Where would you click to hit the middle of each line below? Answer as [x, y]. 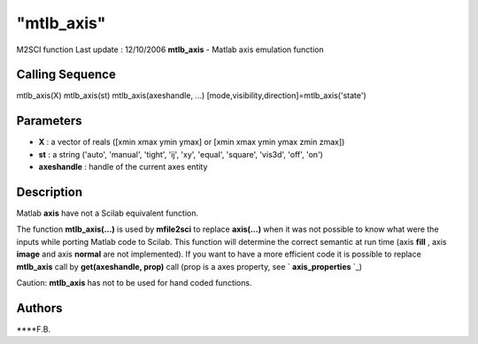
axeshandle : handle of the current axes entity [123, 167]
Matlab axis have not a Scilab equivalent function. [108, 213]
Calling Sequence [66, 75]
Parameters [49, 121]
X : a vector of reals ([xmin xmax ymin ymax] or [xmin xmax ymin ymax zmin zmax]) [192, 142]
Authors [39, 308]
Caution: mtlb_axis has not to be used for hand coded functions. [134, 283]
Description [50, 191]
